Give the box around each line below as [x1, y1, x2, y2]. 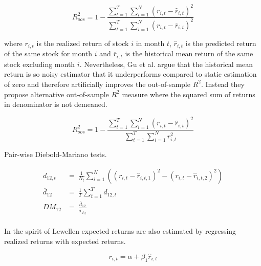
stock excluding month [4, 58, 75, 69]
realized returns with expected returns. [4, 235, 126, 246]
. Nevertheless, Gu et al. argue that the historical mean [79, 58, 253, 69]
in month [136, 37, 165, 48]
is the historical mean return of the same [125, 48, 253, 59]
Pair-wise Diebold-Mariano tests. [4, 149, 107, 160]
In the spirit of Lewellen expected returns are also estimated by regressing [4, 226, 236, 236]
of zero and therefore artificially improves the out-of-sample [4, 78, 190, 89]
